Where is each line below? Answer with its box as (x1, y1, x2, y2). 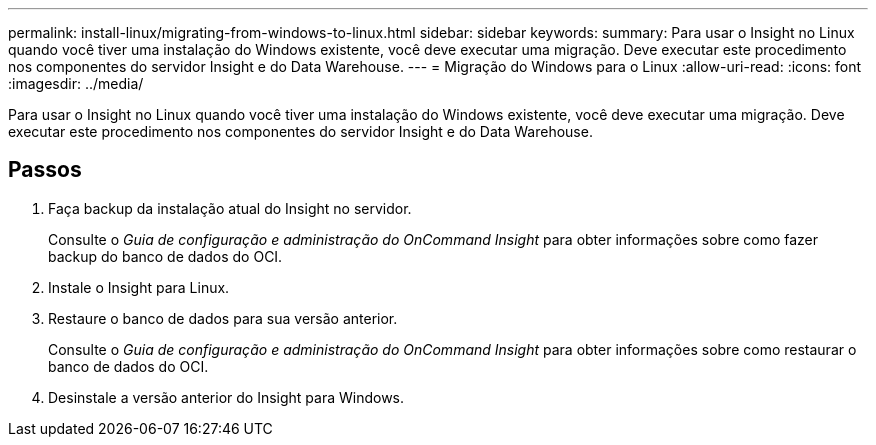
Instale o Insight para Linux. (48, 278, 230, 296)
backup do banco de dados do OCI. (48, 247, 283, 265)
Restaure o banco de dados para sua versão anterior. (48, 309, 398, 327)
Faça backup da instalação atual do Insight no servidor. (48, 199, 412, 217)
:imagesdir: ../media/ (8, 75, 144, 92)
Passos (8, 157, 82, 183)
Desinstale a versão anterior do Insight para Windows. (48, 388, 405, 406)
